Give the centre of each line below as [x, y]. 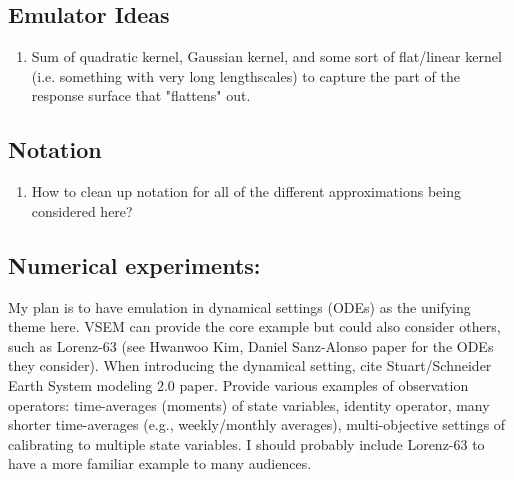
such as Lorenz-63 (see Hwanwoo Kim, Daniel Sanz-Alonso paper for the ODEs [251, 345]
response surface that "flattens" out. [141, 95]
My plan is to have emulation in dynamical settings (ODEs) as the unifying [239, 306]
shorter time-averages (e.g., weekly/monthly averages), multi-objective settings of [257, 424]
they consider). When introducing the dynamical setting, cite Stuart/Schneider [250, 365]
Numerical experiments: [134, 264]
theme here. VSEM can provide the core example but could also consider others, [254, 326]
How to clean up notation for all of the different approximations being [246, 191]
